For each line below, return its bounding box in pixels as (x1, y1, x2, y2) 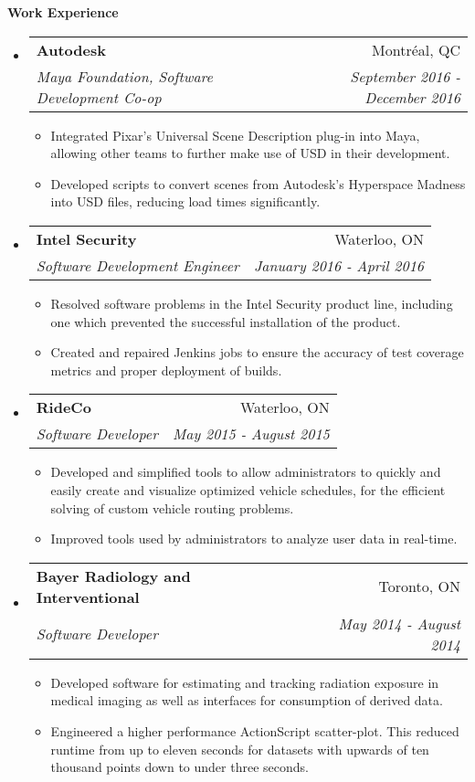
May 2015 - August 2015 (172, 423, 330, 445)
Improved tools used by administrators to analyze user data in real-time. (50, 529, 458, 548)
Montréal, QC (372, 38, 460, 60)
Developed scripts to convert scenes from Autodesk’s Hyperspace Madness (50, 174, 466, 193)
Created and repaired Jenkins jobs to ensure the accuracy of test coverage (50, 343, 464, 362)
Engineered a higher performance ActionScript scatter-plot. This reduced (50, 721, 459, 740)
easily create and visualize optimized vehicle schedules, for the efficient (50, 480, 446, 499)
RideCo (36, 396, 91, 418)
